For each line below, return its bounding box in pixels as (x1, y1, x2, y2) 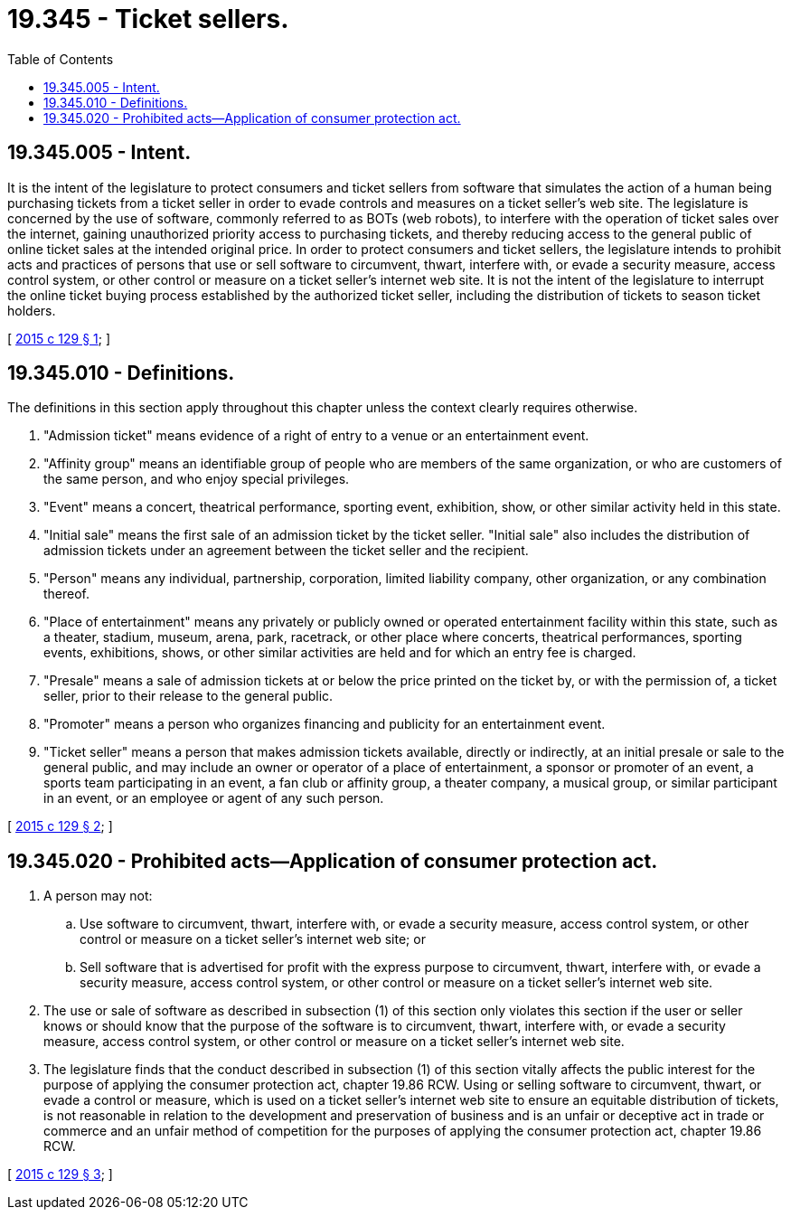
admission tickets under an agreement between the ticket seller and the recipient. (43, 542, 529, 559)
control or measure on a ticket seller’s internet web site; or (80, 931, 426, 948)
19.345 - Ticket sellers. (7, 4, 289, 34)
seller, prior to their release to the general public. (43, 688, 334, 704)
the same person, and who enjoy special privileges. (43, 471, 350, 487)
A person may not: (43, 888, 153, 904)
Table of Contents (7, 51, 114, 67)
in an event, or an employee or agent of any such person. (43, 790, 384, 807)
